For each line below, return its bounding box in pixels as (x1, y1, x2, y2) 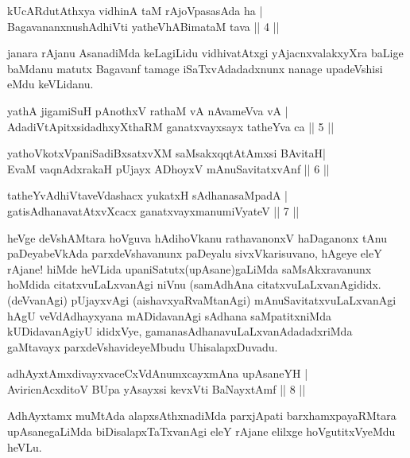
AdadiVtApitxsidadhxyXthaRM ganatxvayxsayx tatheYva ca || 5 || (7, 118, 335, 134)
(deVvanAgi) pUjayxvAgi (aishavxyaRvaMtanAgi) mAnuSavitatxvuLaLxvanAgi (7, 291, 396, 308)
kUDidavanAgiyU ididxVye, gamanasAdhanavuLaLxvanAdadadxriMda (7, 323, 353, 340)
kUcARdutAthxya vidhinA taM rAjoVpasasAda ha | (7, 2, 263, 18)
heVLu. (7, 438, 42, 455)
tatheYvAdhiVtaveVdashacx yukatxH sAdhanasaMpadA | (7, 187, 288, 204)
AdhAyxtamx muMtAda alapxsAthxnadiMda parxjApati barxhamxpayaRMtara (7, 407, 396, 424)
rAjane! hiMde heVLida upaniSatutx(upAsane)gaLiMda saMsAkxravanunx (7, 260, 372, 277)
